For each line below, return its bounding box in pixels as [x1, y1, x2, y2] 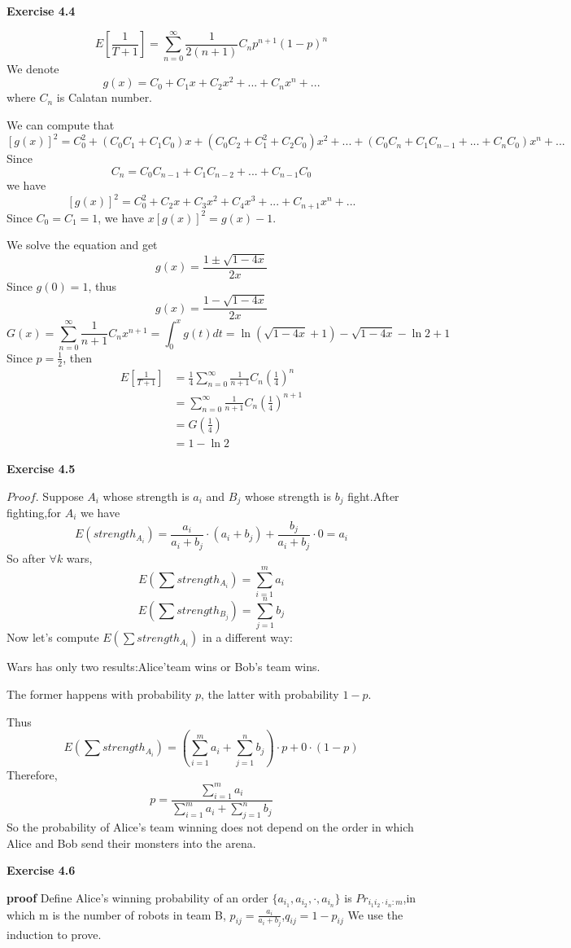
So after [7, 549, 46, 566]
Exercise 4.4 [7, 2, 76, 19]
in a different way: [203, 629, 293, 646]
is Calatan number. [56, 89, 153, 106]
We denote [7, 59, 59, 77]
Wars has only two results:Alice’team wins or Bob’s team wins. [7, 658, 320, 675]
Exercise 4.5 [7, 459, 76, 476]
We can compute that [7, 116, 115, 133]
